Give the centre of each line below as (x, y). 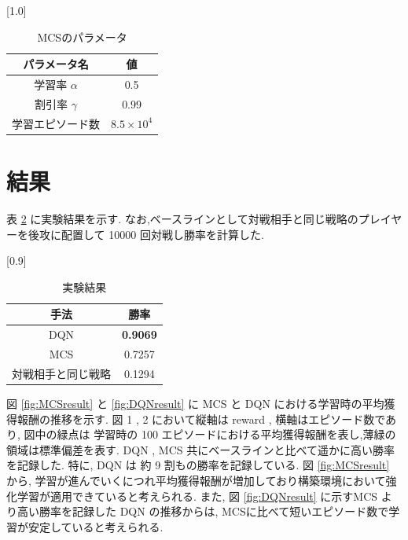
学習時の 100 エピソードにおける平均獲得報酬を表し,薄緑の (245, 434)
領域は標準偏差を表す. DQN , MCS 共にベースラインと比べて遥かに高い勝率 (200, 449)
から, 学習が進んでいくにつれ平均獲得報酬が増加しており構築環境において (196, 480)
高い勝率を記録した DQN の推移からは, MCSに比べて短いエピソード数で (203, 511)
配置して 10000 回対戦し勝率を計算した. (162, 234)
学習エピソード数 (56, 123)
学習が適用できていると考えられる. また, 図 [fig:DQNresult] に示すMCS (197, 496)
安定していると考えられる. (96, 526)
